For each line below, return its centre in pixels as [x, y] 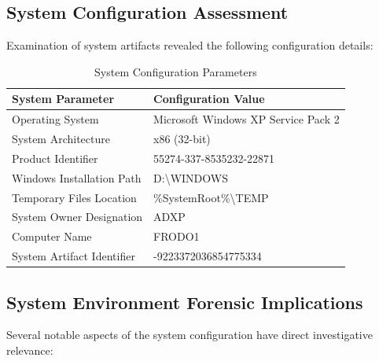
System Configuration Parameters [176, 71]
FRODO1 [177, 236]
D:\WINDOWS [191, 177]
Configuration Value [209, 99]
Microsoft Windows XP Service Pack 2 [247, 119]
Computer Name [52, 236]
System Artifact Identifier [74, 256]
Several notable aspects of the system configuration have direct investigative [189, 335]
